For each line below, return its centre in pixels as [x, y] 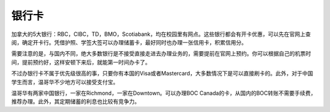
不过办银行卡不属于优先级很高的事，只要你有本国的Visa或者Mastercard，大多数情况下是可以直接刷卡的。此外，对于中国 [162, 74]
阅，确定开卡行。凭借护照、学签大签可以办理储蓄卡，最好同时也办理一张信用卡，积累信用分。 [129, 42]
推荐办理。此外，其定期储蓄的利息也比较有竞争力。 [75, 102]
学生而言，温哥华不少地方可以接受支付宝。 [65, 82]
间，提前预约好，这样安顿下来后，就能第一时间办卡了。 [81, 62]
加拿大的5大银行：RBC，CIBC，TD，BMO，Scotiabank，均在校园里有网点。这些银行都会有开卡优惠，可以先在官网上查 [161, 34]
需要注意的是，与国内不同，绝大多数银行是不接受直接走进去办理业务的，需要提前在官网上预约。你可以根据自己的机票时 [161, 54]
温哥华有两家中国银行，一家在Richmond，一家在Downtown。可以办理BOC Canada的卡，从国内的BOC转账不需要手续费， [164, 93]
